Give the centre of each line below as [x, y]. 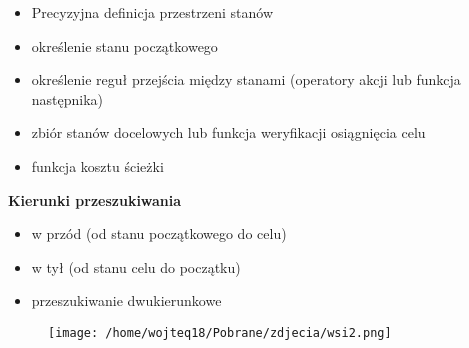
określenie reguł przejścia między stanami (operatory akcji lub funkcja [246, 79]
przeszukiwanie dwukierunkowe [126, 300]
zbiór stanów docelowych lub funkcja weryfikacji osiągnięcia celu [228, 132]
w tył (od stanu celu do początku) [136, 266]
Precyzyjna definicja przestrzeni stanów [152, 12]
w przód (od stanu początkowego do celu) [159, 233]
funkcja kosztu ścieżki [97, 165]
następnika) [67, 98]
